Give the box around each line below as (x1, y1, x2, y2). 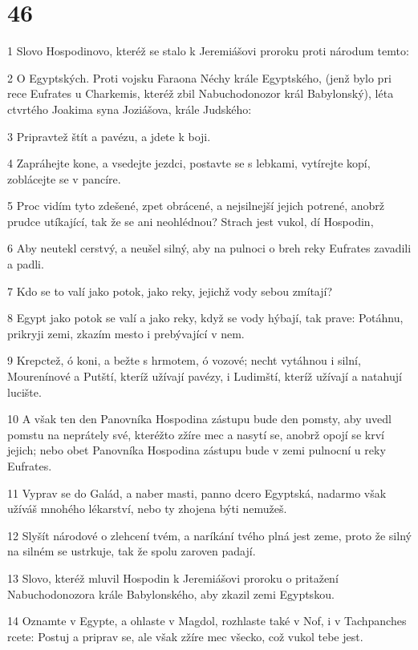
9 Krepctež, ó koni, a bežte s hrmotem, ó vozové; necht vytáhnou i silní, (7, 352, 361, 369)
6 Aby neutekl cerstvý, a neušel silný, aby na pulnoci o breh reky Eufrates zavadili (7, 240, 412, 256)
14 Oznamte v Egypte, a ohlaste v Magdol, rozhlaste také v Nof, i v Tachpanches (7, 612, 407, 629)
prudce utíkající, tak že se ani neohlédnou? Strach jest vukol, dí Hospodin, (7, 212, 374, 229)
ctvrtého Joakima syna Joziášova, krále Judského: (7, 100, 252, 117)
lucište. (7, 383, 42, 400)
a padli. (7, 256, 44, 273)
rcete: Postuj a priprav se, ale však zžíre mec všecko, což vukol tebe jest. (7, 628, 363, 644)
